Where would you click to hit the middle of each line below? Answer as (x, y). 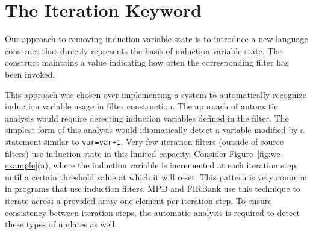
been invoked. (30, 74)
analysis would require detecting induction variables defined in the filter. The (147, 118)
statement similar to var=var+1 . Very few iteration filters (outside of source (144, 141)
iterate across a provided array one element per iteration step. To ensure (138, 200)
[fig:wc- (270, 153)
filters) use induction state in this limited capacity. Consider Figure (129, 153)
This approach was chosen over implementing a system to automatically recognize (156, 94)
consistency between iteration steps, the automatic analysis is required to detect (152, 212)
